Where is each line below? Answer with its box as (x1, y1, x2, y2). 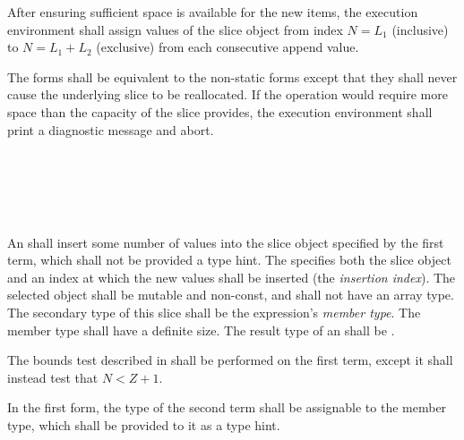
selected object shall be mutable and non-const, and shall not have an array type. (7, 285, 454, 304)
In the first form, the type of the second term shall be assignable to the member (7, 398, 447, 417)
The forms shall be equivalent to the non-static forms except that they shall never (7, 67, 458, 86)
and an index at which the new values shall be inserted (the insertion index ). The (7, 267, 456, 286)
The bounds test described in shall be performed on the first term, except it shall (7, 351, 453, 369)
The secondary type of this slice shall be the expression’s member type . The (7, 302, 421, 321)
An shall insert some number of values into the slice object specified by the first (7, 233, 444, 251)
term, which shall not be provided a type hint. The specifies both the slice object (7, 250, 451, 269)
